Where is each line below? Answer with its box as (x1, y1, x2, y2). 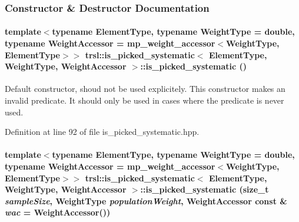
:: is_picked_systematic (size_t (140, 183, 269, 196)
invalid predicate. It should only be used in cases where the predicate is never (5, 94, 284, 107)
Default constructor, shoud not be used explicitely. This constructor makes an (5, 82, 285, 95)
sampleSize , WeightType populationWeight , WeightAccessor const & (5, 194, 287, 207)
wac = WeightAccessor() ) (5, 206, 111, 218)
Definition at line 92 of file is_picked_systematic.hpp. (5, 125, 200, 138)
